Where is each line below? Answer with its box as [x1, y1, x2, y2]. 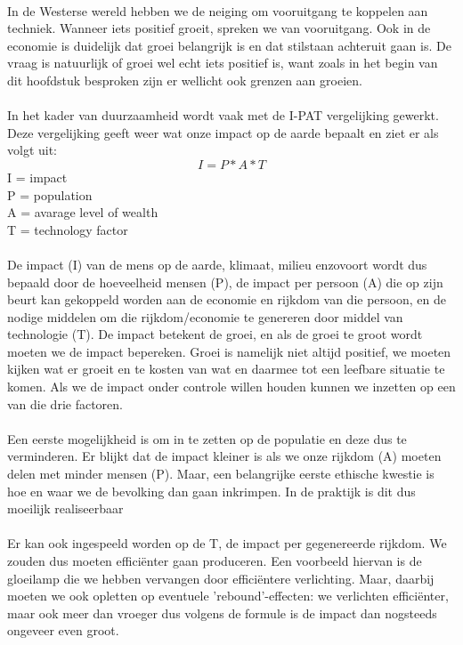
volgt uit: [7, 141, 58, 159]
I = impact [7, 167, 68, 186]
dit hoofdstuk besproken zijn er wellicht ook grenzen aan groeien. [7, 70, 362, 89]
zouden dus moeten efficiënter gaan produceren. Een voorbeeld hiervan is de [7, 552, 422, 569]
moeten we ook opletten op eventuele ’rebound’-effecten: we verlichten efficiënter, [7, 586, 449, 605]
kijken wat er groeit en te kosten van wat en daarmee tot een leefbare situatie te [7, 359, 445, 378]
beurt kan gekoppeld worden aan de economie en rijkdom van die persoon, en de [7, 290, 446, 309]
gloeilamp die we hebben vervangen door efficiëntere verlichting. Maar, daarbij [7, 568, 435, 587]
